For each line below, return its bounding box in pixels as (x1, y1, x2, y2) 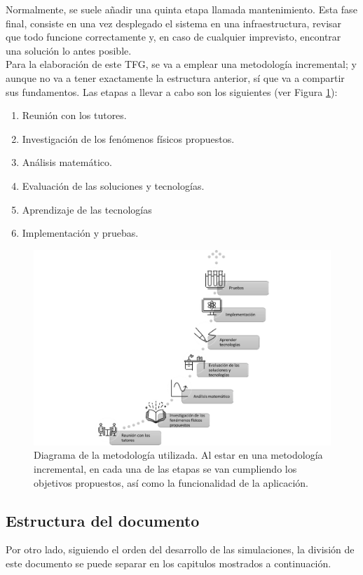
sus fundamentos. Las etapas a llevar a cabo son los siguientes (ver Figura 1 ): (6, 84, 338, 99)
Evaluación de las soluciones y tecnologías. (22, 178, 205, 193)
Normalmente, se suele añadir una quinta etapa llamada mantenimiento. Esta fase (6, 2, 357, 16)
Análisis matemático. (22, 155, 112, 169)
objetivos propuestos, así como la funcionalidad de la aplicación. (34, 475, 308, 490)
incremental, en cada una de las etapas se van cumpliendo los (34, 461, 297, 476)
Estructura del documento (6, 509, 200, 531)
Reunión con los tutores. (22, 108, 127, 123)
